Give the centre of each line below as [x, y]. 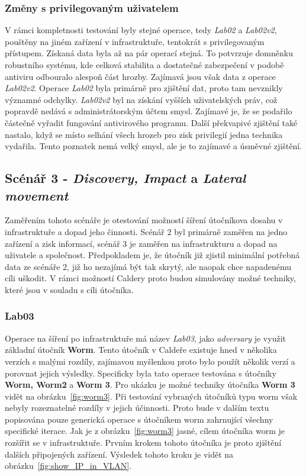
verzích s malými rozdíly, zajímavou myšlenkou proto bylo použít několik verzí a [150, 361]
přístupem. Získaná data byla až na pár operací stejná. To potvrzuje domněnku [149, 53]
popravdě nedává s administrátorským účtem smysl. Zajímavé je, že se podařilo [149, 111]
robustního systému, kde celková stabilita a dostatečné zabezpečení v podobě [144, 65]
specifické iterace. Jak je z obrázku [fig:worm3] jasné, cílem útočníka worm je [145, 431]
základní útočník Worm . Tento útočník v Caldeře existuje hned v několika [141, 350]
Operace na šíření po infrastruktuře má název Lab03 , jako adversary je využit [145, 338]
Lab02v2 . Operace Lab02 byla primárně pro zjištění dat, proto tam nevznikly [144, 88]
